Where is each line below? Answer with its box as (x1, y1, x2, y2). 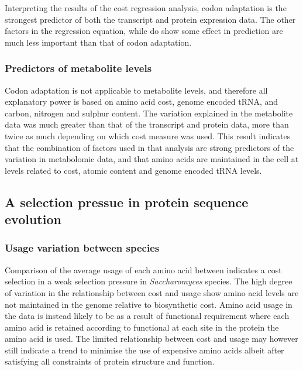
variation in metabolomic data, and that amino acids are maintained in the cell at (5, 153, 299, 165)
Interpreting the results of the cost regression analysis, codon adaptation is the (5, 2, 287, 13)
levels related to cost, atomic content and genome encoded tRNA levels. (5, 164, 262, 176)
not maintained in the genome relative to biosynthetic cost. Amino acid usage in (5, 298, 292, 310)
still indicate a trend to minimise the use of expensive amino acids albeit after (5, 343, 284, 356)
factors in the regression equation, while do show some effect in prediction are (5, 25, 283, 37)
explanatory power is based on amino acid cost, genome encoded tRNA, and (5, 95, 278, 108)
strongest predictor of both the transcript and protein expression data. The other (5, 13, 296, 25)
